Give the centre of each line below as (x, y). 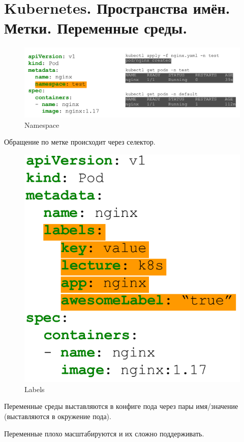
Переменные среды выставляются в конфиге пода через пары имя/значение (121, 406)
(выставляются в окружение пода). (58, 416)
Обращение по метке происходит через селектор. (80, 142)
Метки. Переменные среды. (96, 28)
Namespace (42, 125)
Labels (35, 389)
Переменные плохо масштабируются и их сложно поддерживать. (104, 433)
